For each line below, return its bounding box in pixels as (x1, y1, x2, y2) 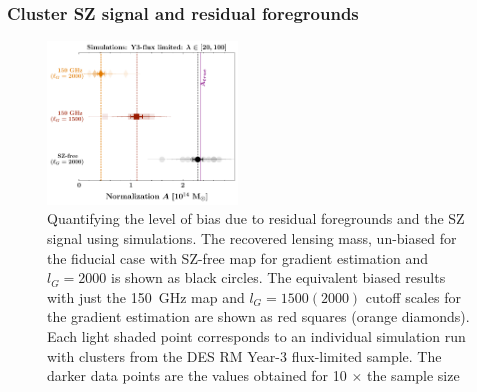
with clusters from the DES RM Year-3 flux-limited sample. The (47, 345, 442, 366)
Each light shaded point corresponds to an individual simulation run (47, 325, 466, 346)
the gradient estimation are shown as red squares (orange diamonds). (47, 306, 470, 327)
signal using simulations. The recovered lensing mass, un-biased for (47, 227, 457, 248)
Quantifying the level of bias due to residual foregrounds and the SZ (47, 208, 465, 229)
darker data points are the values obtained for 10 (47, 365, 347, 386)
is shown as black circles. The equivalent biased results (110, 267, 446, 288)
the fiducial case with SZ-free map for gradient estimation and (47, 247, 428, 268)
